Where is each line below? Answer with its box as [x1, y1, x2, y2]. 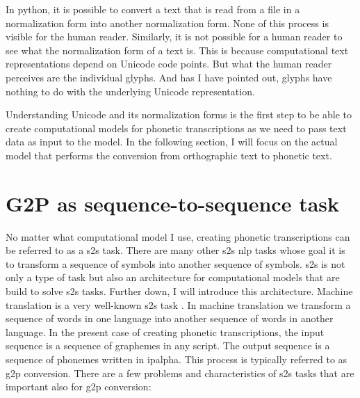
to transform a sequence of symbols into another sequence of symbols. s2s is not [6, 256, 345, 271]
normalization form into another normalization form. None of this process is [6, 15, 329, 30]
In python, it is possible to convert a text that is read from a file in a [6, 2, 300, 16]
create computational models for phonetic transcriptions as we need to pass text [6, 120, 347, 135]
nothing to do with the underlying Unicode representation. [6, 83, 255, 98]
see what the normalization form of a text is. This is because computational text [6, 42, 349, 57]
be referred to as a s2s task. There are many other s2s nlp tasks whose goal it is [6, 243, 345, 257]
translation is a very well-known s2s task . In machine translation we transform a [6, 297, 351, 312]
